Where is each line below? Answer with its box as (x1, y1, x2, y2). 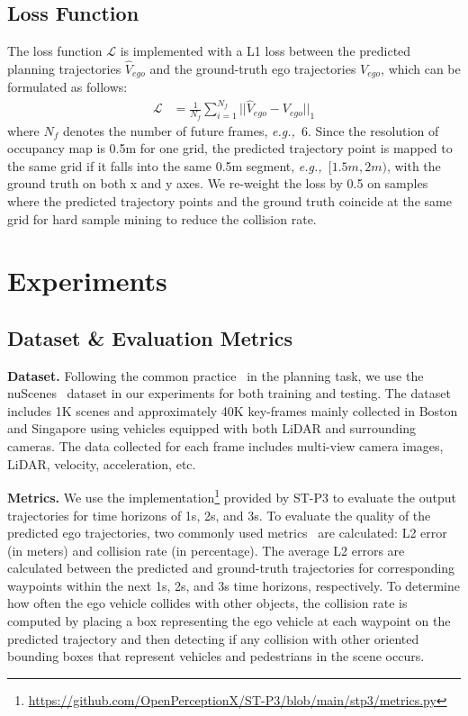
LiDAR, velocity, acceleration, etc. (7, 454, 196, 473)
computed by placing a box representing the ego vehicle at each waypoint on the (7, 612, 451, 630)
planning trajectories (7, 59, 121, 78)
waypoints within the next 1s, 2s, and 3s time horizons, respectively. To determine (7, 576, 461, 594)
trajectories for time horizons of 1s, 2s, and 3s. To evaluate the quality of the (7, 505, 431, 524)
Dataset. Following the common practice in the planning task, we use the (7, 366, 424, 385)
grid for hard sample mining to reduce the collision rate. (7, 209, 317, 228)
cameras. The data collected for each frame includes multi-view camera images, (7, 437, 444, 456)
